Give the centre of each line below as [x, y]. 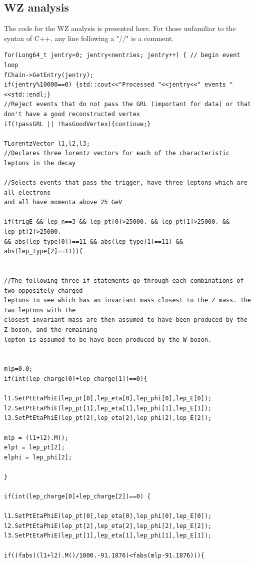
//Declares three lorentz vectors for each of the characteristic [117, 153]
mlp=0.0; [18, 369]
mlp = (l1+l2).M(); [36, 438]
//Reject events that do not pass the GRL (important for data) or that [127, 104]
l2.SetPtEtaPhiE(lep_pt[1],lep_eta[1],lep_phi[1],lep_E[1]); [108, 408]
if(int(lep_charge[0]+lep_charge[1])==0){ [76, 379]
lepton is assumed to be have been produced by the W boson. [108, 340]
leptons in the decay [40, 163]
